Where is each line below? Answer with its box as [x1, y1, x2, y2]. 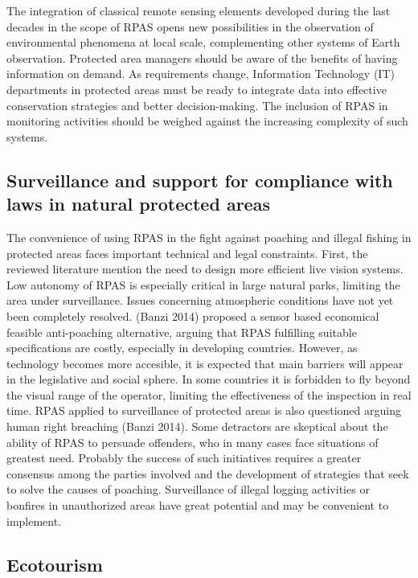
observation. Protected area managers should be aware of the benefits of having [6, 49, 398, 66]
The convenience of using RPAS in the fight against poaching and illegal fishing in [6, 228, 412, 245]
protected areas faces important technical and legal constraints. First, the [6, 244, 368, 261]
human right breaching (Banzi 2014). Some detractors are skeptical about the [6, 418, 388, 435]
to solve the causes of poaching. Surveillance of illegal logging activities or [6, 481, 370, 498]
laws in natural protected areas [6, 191, 270, 216]
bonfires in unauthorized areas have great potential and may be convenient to [6, 497, 389, 514]
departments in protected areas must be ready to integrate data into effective [6, 80, 387, 97]
